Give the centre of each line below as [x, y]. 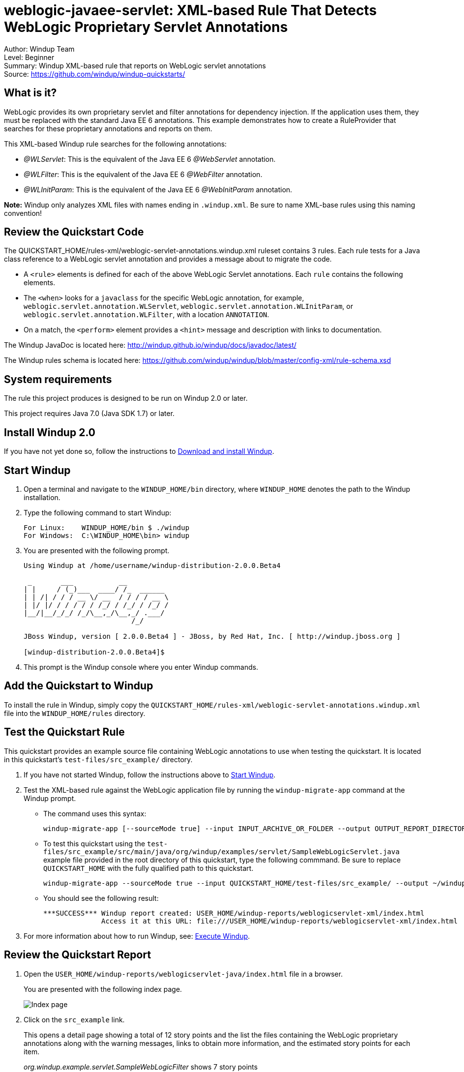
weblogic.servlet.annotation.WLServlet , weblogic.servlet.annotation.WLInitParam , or [188, 306]
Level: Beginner [29, 57]
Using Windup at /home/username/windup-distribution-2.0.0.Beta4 [152, 565]
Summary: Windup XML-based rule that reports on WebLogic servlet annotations [135, 65]
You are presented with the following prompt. [97, 550]
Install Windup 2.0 [50, 432]
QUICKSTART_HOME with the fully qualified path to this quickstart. [148, 868]
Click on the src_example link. [74, 1019]
